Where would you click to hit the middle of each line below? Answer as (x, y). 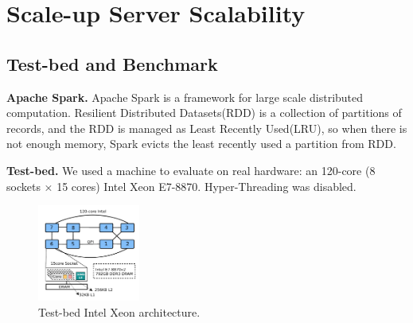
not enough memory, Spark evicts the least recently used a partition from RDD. (201, 144)
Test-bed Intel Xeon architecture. (119, 311)
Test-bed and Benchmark (112, 63)
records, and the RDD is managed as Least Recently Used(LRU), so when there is (207, 128)
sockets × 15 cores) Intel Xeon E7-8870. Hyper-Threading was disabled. (181, 186)
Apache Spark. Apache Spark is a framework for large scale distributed (185, 97)
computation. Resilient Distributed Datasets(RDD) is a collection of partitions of (204, 113)
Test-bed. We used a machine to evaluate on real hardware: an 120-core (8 (191, 170)
